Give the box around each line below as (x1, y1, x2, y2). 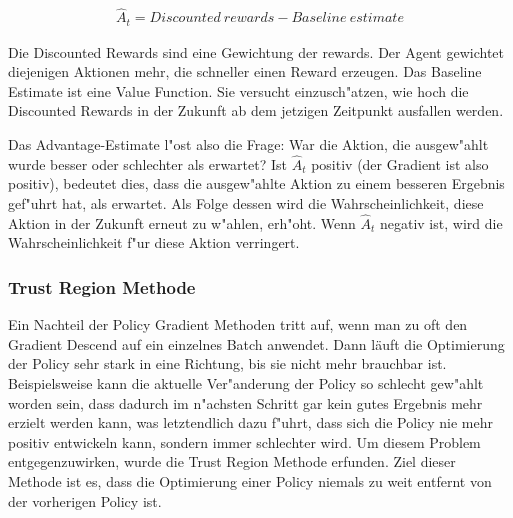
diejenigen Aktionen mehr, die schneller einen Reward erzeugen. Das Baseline (8, 61, 482, 82)
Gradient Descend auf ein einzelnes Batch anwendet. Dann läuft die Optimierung (8, 333, 505, 354)
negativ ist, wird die (379, 212, 503, 233)
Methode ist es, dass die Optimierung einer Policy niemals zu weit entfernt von (8, 471, 492, 492)
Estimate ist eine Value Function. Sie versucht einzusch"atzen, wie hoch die (8, 80, 469, 101)
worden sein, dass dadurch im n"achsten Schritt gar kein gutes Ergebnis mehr (8, 392, 483, 413)
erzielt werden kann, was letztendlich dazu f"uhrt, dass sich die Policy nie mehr (8, 412, 493, 433)
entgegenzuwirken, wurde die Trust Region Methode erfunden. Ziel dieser (8, 451, 456, 472)
